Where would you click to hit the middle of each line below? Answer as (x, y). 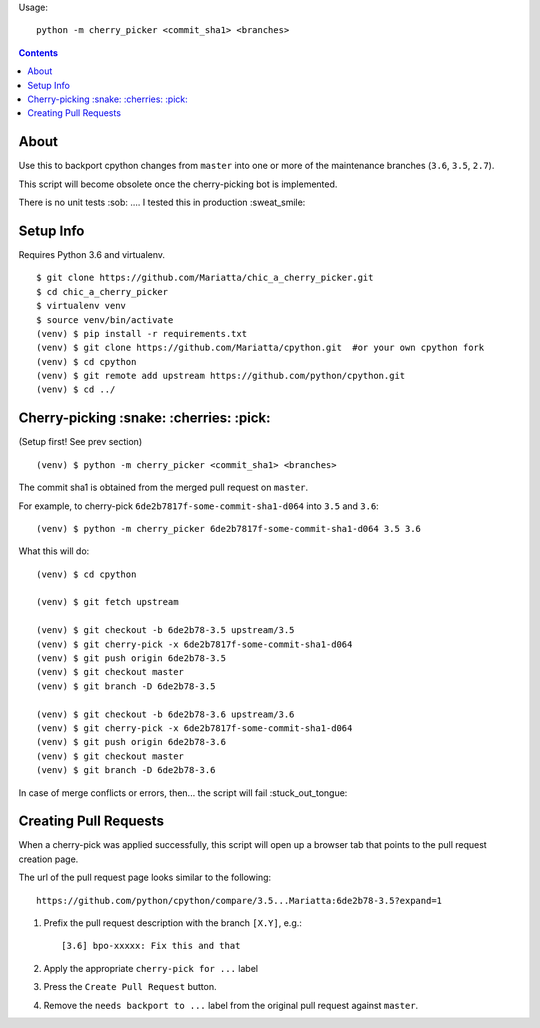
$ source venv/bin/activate (105, 319)
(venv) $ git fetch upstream (107, 602)
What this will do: (54, 551)
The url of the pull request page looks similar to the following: (145, 877)
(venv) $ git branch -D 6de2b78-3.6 (126, 770)
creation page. (48, 859)
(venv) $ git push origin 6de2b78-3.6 (131, 742)
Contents (38, 52)
